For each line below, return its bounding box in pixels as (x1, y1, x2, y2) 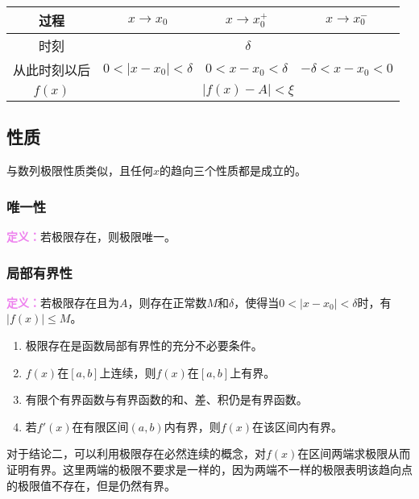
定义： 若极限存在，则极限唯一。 (6, 228, 176, 245)
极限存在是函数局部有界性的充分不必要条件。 (25, 337, 263, 354)
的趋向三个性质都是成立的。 (160, 162, 307, 179)
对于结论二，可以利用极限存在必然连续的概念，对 (6, 445, 266, 462)
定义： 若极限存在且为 (6, 293, 119, 310)
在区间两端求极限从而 (297, 445, 411, 462)
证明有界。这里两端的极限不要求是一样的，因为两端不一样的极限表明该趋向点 (6, 460, 413, 477)
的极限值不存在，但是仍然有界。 (6, 476, 176, 493)
